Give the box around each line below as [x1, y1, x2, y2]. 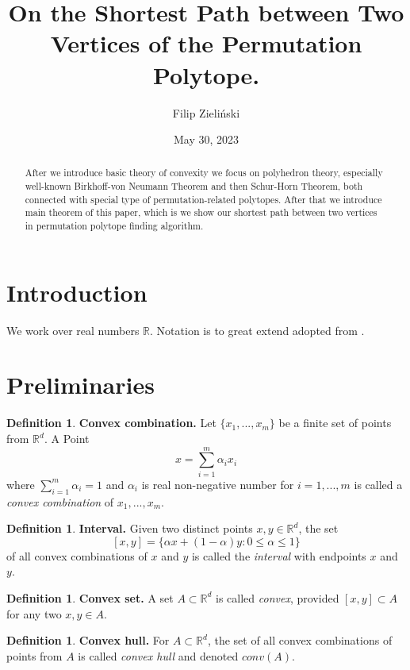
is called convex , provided [216, 589, 339, 606]
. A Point [44, 430, 90, 447]
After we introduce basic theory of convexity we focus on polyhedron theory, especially [25, 166, 383, 179]
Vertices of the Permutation [50, 27, 362, 60]
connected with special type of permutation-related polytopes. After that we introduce [25, 192, 382, 206]
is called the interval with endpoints [191, 547, 366, 564]
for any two [6, 605, 62, 622]
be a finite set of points [278, 414, 392, 431]
